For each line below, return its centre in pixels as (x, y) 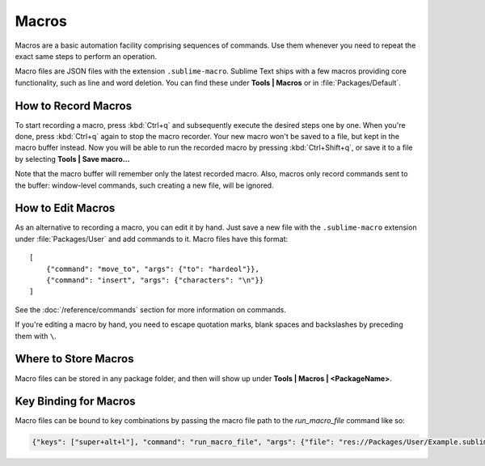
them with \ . (36, 336)
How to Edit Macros (65, 208)
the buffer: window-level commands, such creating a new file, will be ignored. (144, 185)
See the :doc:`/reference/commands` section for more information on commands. (151, 309)
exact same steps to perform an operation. (86, 56)
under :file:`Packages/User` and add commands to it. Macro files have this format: (152, 239)
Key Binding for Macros (76, 402)
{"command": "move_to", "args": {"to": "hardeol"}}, (153, 269)
